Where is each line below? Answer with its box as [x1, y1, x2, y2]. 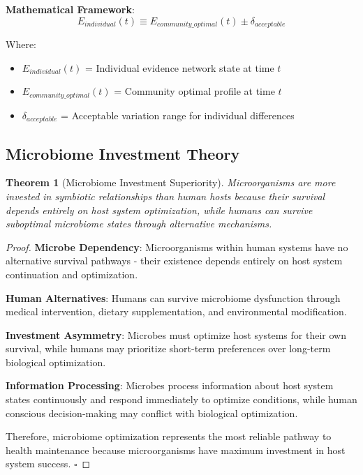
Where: [6, 37, 36, 52]
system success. [6, 456, 71, 471]
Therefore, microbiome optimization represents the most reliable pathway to [6, 429, 332, 444]
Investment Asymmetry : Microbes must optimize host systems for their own [6, 327, 346, 342]
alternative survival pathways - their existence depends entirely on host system [6, 253, 343, 268]
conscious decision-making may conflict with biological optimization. [6, 405, 298, 420]
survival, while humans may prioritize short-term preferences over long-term [6, 341, 331, 356]
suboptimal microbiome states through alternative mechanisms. [6, 216, 272, 231]
